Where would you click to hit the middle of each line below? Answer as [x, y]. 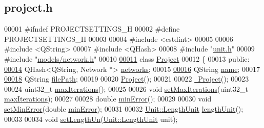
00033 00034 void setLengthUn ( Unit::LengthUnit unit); [91, 119]
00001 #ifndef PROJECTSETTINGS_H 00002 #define [92, 29]
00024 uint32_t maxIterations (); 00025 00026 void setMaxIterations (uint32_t [126, 88]
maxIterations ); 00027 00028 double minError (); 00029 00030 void [108, 99]
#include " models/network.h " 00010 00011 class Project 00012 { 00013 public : [127, 58]
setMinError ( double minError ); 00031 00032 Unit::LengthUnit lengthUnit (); [124, 108]
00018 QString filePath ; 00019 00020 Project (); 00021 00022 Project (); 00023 [127, 79]
